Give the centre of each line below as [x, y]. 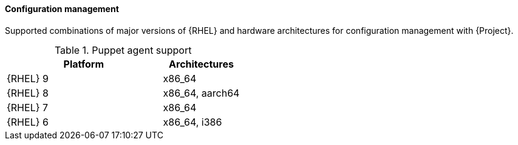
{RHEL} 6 [28, 122]
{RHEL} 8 [28, 93]
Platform [83, 64]
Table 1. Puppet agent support [123, 50]
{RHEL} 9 [28, 78]
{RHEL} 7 [28, 107]
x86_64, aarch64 [201, 93]
